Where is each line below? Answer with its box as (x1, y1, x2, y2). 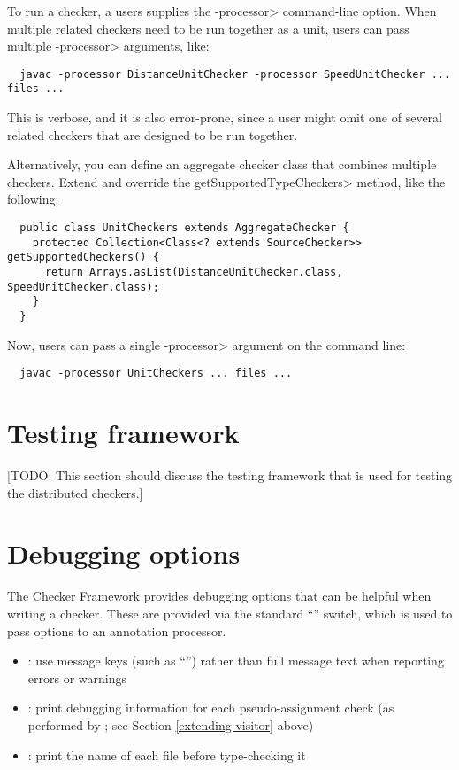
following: (7, 190, 59, 208)
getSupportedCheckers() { (7, 251, 159, 264)
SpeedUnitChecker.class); (7, 280, 159, 293)
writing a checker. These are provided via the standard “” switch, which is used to (7, 603, 453, 622)
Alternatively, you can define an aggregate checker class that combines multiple (7, 155, 437, 174)
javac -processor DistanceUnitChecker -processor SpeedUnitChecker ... (19, 67, 451, 81)
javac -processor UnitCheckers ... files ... (19, 367, 293, 380)
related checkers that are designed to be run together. (7, 125, 298, 144)
